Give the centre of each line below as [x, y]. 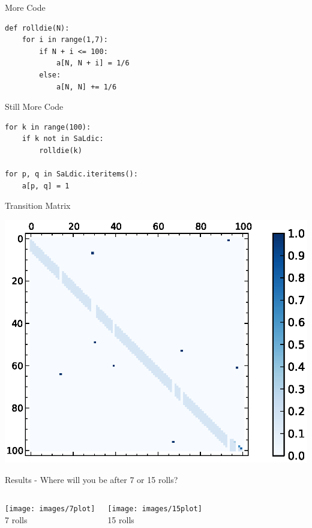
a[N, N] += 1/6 [86, 87]
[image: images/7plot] [50, 509]
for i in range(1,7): [65, 40]
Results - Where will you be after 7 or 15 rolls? [91, 479]
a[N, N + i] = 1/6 [93, 63]
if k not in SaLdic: [63, 139]
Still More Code [34, 106]
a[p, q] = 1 [46, 186]
